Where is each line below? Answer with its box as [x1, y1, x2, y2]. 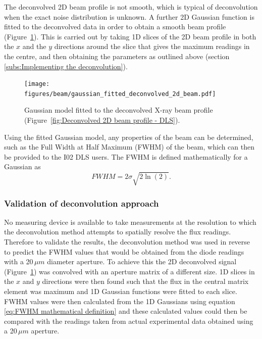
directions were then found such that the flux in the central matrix [42, 276, 249, 286]
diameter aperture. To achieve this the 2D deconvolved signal [47, 256, 237, 267]
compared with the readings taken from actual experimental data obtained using [4, 315, 253, 326]
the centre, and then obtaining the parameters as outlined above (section [4, 51, 230, 61]
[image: [24, 80, 50, 88]
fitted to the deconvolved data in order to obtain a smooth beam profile [4, 21, 226, 32]
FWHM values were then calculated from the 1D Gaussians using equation [4, 296, 235, 306]
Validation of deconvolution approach [4, 197, 159, 209]
